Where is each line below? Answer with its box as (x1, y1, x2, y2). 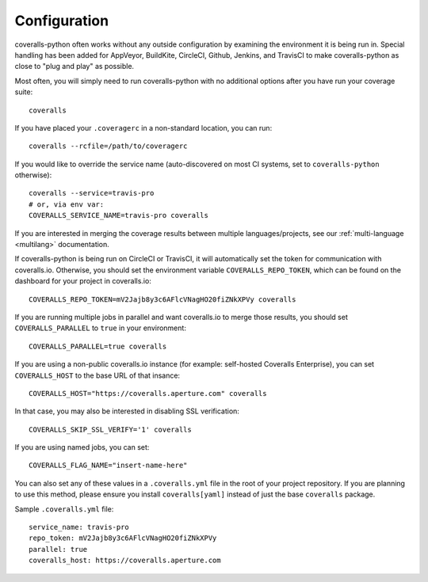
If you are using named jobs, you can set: (14, 443, 150, 452)
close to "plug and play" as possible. (14, 62, 135, 71)
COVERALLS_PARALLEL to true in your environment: (14, 323, 186, 333)
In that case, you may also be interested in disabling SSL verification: (14, 406, 239, 416)
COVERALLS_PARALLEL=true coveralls (29, 341, 167, 351)
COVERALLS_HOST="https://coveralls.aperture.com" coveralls (29, 389, 267, 398)
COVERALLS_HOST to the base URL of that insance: (14, 371, 181, 380)
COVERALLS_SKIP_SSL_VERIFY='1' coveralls (29, 424, 192, 434)
